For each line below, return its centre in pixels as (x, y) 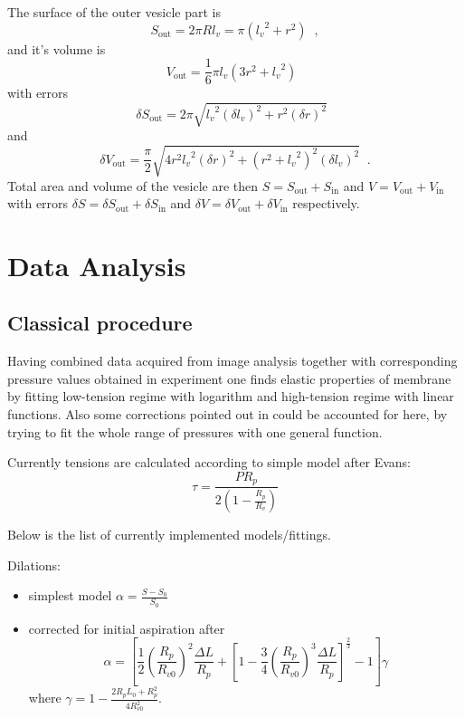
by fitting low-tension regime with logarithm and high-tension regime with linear (231, 396)
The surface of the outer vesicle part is (114, 12)
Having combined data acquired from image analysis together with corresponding (232, 361)
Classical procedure (100, 323)
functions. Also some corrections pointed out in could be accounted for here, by (228, 414)
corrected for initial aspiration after (127, 628)
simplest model (70, 595)
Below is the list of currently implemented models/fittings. (169, 535)
